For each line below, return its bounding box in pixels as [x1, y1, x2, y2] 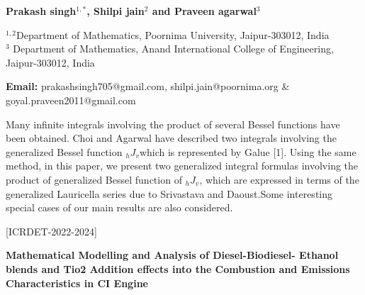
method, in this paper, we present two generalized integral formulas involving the [6, 158, 359, 173]
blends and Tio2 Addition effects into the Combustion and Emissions [6, 261, 350, 276]
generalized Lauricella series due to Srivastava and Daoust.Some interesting [6, 186, 333, 201]
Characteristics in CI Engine [6, 275, 148, 290]
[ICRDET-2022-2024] [6, 223, 97, 238]
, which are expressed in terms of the [199, 172, 359, 187]
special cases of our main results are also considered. [6, 200, 233, 215]
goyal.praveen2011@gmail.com [6, 92, 136, 107]
